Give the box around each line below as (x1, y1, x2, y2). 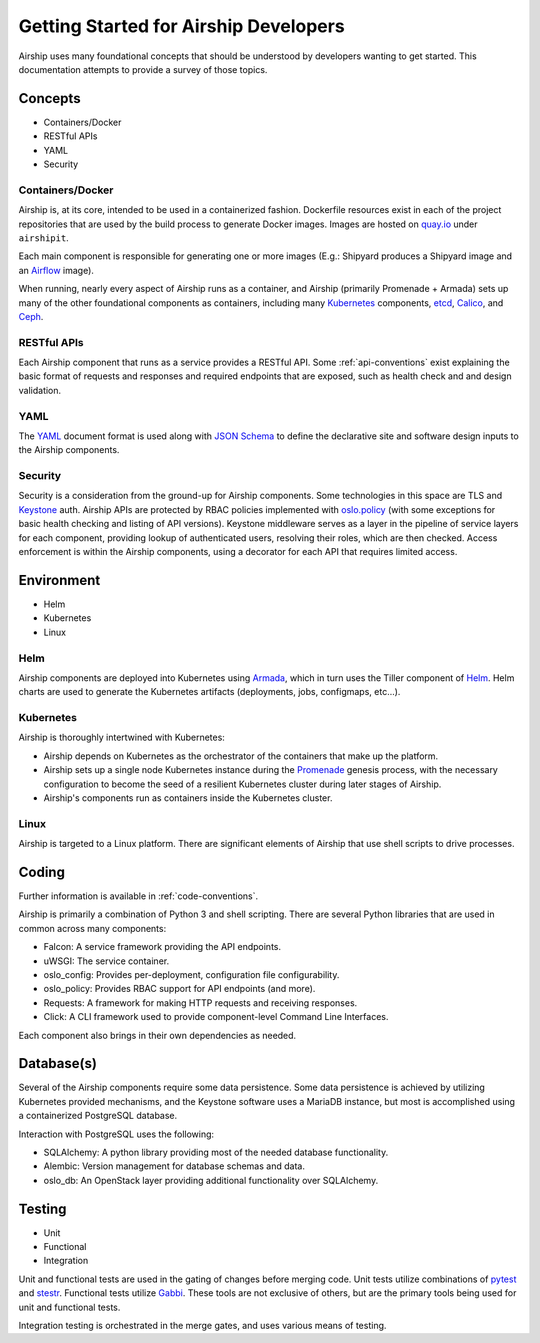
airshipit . (18, 231, 69, 244)
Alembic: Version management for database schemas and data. (43, 1160, 305, 1172)
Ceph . (18, 310, 44, 322)
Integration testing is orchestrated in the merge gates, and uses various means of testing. (18, 1320, 387, 1332)
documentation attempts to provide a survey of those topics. (18, 63, 268, 75)
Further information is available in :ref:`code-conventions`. (18, 890, 259, 902)
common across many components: (18, 922, 167, 934)
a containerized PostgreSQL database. (18, 1110, 178, 1122)
